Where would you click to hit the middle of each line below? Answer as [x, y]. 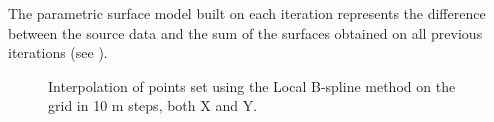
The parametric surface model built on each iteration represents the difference [247, 13]
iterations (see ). [58, 52]
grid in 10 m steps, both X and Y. [153, 105]
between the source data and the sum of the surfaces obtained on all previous [245, 32]
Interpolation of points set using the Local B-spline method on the [252, 85]
